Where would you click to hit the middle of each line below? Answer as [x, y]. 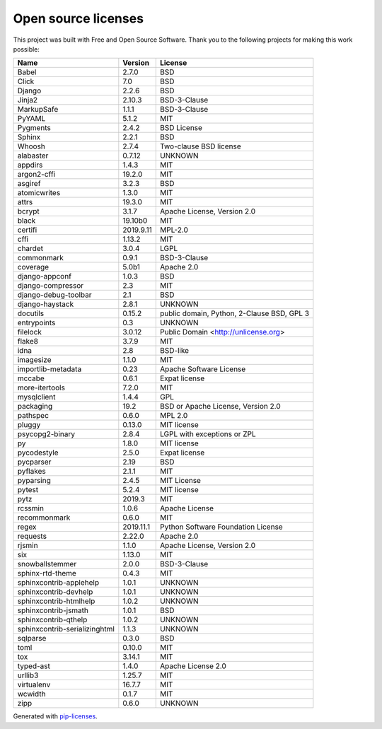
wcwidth [31, 694]
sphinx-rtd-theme [47, 573]
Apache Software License [203, 369]
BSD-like [174, 351]
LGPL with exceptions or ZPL [208, 434]
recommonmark [44, 518]
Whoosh [31, 146]
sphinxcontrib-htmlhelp [56, 601]
